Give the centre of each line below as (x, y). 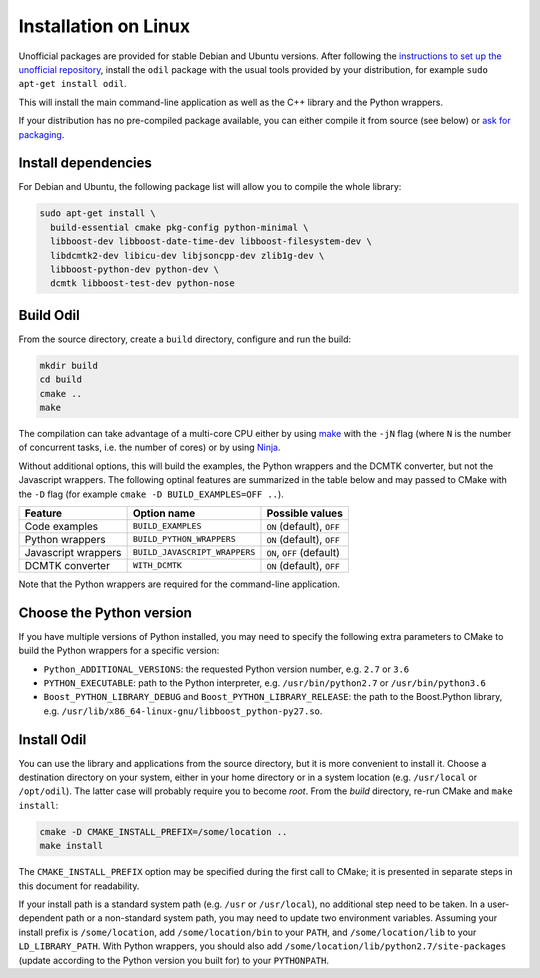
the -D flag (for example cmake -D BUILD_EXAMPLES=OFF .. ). (151, 494)
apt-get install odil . (72, 84)
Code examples (61, 526)
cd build (61, 379)
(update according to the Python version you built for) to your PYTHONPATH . (174, 960)
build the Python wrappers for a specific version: (119, 651)
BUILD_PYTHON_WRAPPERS (184, 539)
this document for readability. (79, 886)
